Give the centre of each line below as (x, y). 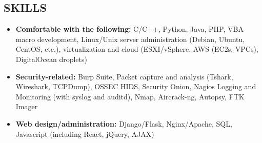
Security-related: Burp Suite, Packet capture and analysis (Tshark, (124, 76)
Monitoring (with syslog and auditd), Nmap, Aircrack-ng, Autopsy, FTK (130, 96)
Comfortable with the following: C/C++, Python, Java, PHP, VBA (129, 29)
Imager (27, 106)
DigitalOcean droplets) (51, 59)
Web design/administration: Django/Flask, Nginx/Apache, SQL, (124, 123)
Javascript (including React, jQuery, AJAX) (85, 134)
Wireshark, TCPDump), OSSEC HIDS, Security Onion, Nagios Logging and (136, 86)
